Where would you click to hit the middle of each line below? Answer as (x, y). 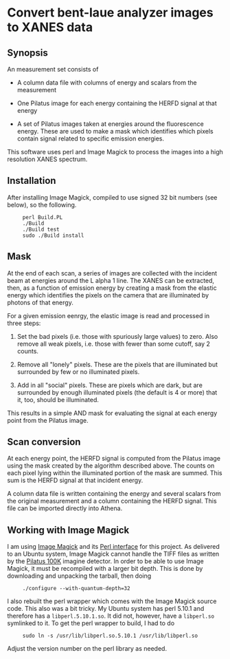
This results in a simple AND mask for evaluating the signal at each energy (112, 413)
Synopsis (27, 53)
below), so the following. (42, 205)
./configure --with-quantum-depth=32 (76, 589)
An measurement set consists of (53, 69)
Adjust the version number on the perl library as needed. (87, 649)
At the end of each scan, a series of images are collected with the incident (112, 273)
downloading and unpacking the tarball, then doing (79, 576)
